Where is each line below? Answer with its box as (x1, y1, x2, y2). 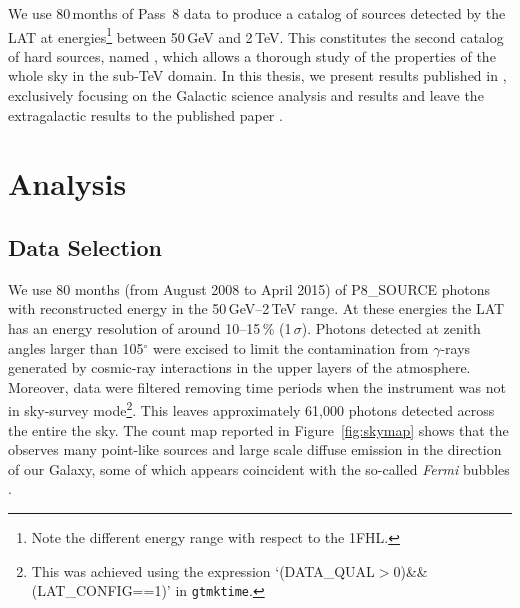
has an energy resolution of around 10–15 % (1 (8, 317, 292, 338)
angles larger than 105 (8, 337, 144, 358)
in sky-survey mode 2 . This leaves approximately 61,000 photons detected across (8, 397, 495, 421)
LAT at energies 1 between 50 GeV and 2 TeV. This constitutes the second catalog (8, 23, 504, 47)
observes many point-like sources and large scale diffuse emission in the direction (8, 439, 502, 460)
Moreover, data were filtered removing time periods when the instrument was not (8, 376, 506, 397)
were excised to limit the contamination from (152, 337, 429, 358)
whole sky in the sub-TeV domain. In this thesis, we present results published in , (8, 65, 507, 86)
